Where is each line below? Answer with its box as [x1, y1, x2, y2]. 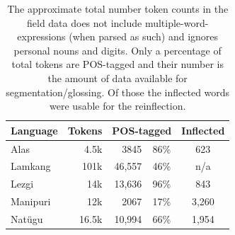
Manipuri [11, 194, 51, 209]
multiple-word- [144, 15, 209, 30]
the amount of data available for [47, 70, 188, 85]
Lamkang [11, 159, 51, 173]
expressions [17, 29, 66, 44]
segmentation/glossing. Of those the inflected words [6, 84, 230, 99]
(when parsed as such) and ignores [69, 29, 219, 44]
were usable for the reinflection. [50, 98, 186, 113]
